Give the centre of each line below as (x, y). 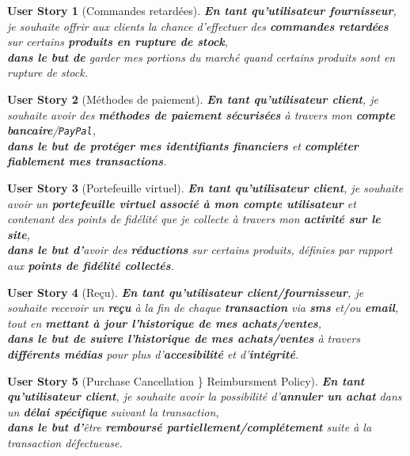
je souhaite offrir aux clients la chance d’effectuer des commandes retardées (198, 26)
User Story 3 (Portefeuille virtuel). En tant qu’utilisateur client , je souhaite (205, 188)
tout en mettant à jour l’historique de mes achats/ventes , (164, 323)
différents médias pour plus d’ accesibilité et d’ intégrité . (153, 353)
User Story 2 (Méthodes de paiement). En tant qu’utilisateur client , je (193, 99)
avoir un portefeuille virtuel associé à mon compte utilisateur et (182, 203)
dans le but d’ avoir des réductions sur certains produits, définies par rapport (200, 250)
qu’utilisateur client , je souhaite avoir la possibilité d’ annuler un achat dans (205, 396)
